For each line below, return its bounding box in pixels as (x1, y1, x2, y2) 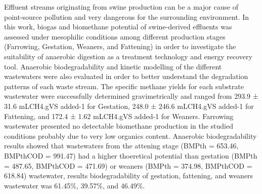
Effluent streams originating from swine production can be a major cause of (4, 2, 239, 12)
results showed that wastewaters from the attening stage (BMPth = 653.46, (4, 140, 239, 151)
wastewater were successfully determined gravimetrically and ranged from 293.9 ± (4, 91, 258, 101)
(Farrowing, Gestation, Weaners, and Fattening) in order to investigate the (4, 41, 236, 52)
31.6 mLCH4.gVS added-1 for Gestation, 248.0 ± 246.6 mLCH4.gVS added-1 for (4, 100, 254, 111)
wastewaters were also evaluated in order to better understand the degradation (4, 71, 248, 82)
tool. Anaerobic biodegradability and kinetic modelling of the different (4, 61, 222, 71)
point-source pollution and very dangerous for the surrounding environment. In (4, 11, 249, 22)
